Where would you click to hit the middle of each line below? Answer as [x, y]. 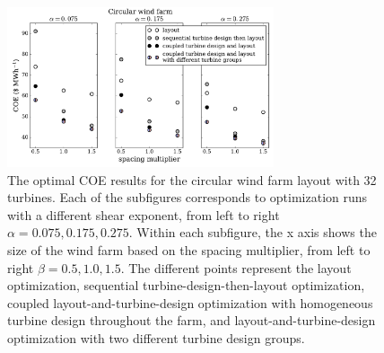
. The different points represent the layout [236, 267]
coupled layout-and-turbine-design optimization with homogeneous [190, 302]
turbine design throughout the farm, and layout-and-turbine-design [192, 320]
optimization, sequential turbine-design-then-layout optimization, [186, 285]
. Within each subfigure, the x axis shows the [253, 232]
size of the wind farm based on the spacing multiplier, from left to [189, 249]
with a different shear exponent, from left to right [144, 214]
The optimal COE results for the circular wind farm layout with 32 [192, 179]
